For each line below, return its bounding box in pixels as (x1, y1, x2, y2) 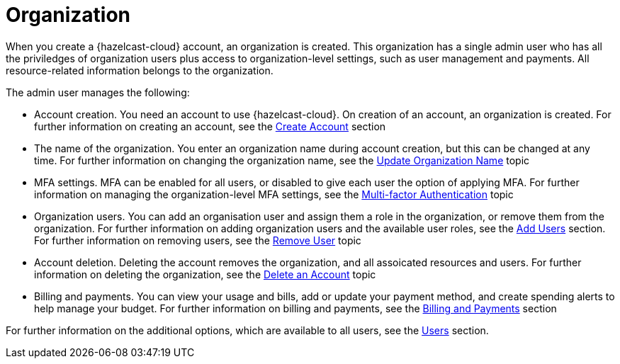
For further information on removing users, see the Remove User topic (34, 234, 361, 246)
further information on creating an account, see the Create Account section (34, 120, 386, 132)
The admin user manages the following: (6, 86, 190, 98)
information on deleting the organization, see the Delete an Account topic (34, 268, 376, 280)
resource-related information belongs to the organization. (6, 64, 274, 76)
